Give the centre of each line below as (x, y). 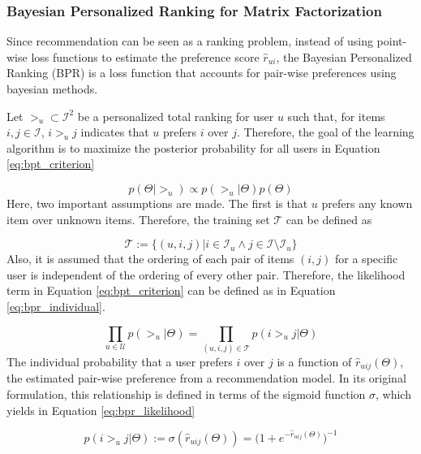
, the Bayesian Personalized (344, 56)
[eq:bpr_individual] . (56, 306)
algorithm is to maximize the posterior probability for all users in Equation (193, 147)
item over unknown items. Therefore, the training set (138, 219)
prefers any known (367, 203)
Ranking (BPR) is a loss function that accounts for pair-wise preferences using (202, 73)
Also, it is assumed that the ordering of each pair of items (150, 259)
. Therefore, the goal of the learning (325, 132)
